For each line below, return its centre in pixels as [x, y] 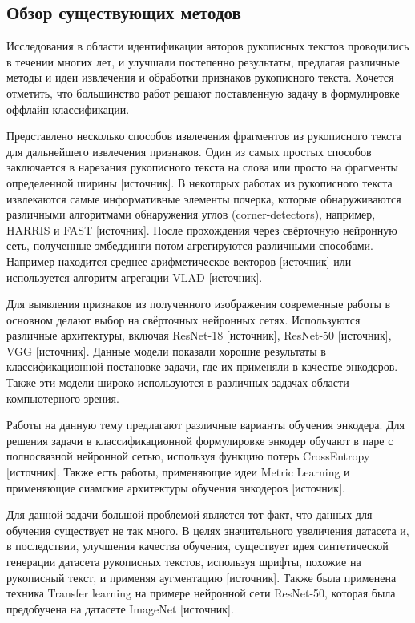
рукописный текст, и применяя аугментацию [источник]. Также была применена [201, 577]
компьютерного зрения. [63, 398]
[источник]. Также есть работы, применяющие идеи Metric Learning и [178, 472]
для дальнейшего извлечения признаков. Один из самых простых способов [189, 151]
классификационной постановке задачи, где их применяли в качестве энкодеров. [202, 366]
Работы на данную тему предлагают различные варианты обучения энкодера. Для [205, 425]
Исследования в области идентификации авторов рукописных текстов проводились [208, 46]
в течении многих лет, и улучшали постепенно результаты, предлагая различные [203, 61]
